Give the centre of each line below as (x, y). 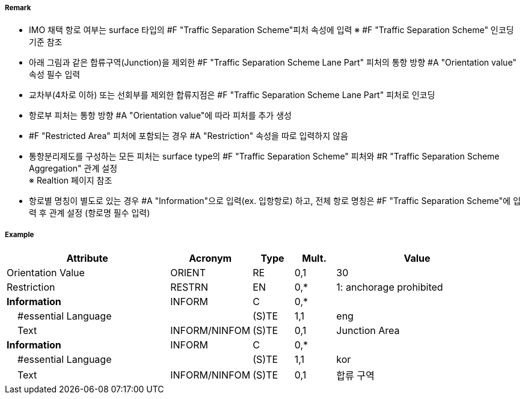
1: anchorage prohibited (390, 287)
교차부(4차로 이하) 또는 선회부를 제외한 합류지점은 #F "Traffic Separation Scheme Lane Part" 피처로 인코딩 (232, 95)
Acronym (210, 258)
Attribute (87, 258)
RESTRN (189, 287)
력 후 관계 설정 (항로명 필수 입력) (90, 213)
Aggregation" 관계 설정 (73, 169)
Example (20, 234)
